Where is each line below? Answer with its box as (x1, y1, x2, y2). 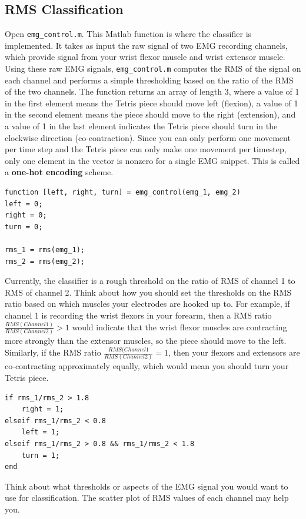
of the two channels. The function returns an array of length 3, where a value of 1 (5, 85, 300, 98)
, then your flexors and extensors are (168, 346, 300, 359)
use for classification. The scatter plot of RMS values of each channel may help (5, 491, 289, 504)
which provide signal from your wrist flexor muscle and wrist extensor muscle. (5, 51, 285, 63)
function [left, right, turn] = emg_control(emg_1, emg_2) (5, 188, 241, 197)
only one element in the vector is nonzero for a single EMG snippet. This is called (5, 154, 300, 166)
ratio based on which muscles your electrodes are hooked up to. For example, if (5, 297, 290, 310)
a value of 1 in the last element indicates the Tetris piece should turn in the (5, 120, 278, 132)
